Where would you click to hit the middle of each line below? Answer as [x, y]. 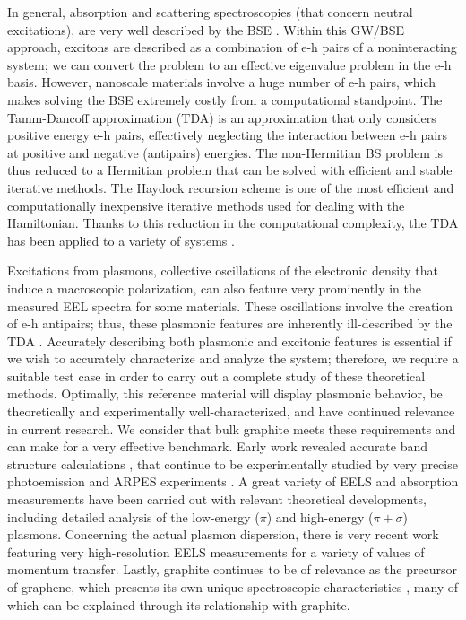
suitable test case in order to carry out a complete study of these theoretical [216, 375]
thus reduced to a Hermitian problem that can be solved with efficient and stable [230, 170]
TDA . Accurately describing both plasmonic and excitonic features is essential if [229, 341]
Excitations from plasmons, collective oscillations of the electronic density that [223, 271]
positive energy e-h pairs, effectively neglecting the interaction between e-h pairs [228, 135]
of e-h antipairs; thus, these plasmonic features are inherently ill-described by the [230, 323]
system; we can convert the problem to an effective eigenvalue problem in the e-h [229, 64]
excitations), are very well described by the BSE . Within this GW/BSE [206, 29]
